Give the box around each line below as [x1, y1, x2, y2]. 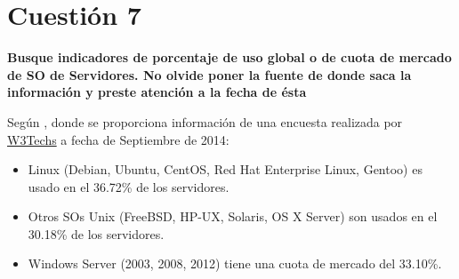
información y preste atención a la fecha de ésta [7, 83, 307, 101]
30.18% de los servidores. [28, 224, 165, 243]
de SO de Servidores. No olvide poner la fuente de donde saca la [7, 65, 412, 84]
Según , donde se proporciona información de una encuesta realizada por [7, 112, 403, 131]
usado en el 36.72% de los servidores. [28, 177, 229, 195]
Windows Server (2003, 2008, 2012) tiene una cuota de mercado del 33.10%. [28, 254, 442, 273]
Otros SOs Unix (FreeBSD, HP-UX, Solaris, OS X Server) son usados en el [28, 207, 438, 226]
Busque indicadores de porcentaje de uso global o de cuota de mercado [7, 48, 452, 67]
